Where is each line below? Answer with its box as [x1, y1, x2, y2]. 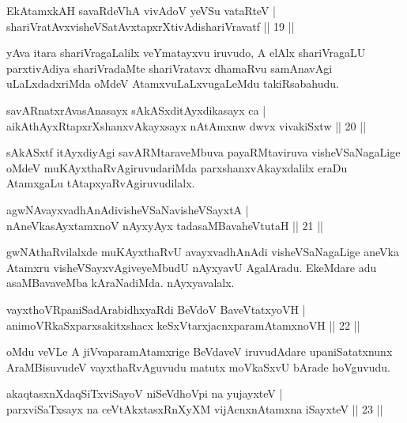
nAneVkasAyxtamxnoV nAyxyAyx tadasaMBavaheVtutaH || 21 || [6, 217, 323, 233]
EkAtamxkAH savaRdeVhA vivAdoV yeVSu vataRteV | [6, 2, 276, 18]
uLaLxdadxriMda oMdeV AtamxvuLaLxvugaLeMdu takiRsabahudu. [6, 75, 339, 92]
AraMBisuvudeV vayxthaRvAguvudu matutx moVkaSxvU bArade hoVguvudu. [6, 358, 390, 375]
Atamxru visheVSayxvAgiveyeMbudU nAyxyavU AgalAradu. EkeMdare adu [6, 259, 377, 275]
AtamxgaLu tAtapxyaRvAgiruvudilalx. [6, 175, 195, 191]
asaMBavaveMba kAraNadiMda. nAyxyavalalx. [6, 274, 235, 291]
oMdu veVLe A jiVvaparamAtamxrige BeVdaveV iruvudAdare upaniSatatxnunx [6, 343, 393, 360]
